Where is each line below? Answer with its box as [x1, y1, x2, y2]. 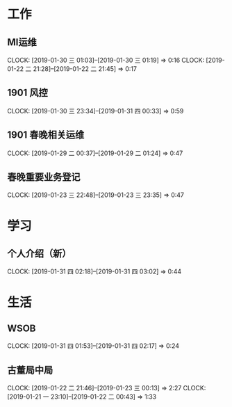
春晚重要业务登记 [7, 171, 81, 183]
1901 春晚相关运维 [7, 129, 85, 141]
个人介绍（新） [7, 248, 72, 260]
